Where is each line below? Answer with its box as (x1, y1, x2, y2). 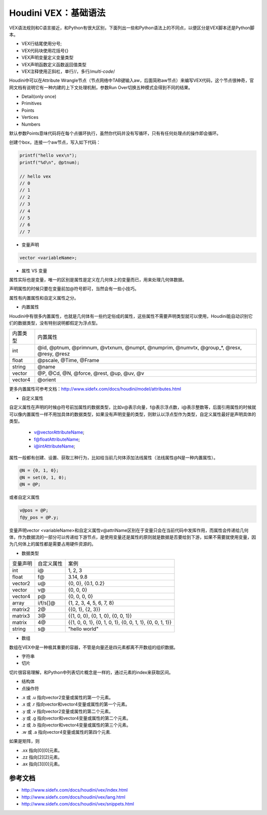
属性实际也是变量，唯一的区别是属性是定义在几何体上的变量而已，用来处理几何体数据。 (9, 277, 187, 283)
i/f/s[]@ (38, 600, 55, 607)
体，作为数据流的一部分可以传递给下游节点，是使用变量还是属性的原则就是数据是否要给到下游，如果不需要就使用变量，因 (9, 534, 256, 540)
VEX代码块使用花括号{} (21, 48, 69, 53)
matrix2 (12, 606, 30, 613)
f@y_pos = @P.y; (19, 514, 59, 520)
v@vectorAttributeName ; (34, 429, 85, 435)
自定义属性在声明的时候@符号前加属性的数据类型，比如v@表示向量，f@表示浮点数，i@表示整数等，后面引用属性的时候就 (9, 404, 257, 410)
